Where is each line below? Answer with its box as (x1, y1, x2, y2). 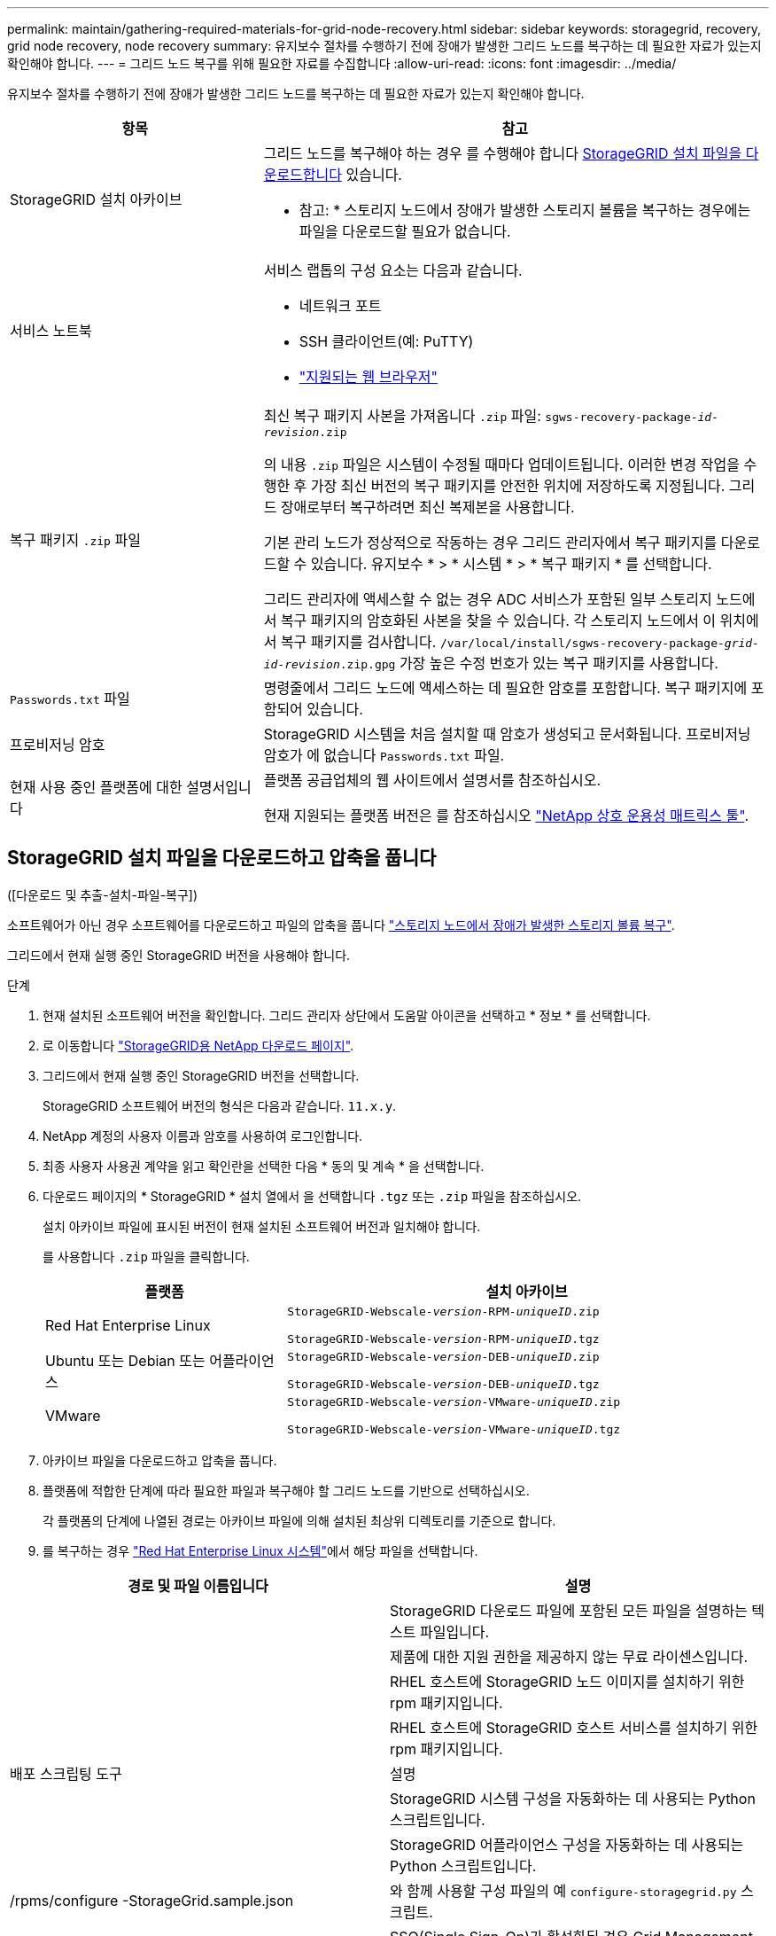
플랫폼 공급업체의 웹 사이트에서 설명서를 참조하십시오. (263, 771, 601, 789)
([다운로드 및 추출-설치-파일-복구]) (7, 886, 198, 902)
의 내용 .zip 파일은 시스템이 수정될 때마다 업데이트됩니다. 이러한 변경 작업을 (263, 456, 740, 473)
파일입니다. (419, 1622, 490, 1641)
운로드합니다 (263, 166, 342, 183)
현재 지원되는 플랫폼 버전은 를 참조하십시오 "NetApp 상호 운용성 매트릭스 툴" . (263, 807, 749, 824)
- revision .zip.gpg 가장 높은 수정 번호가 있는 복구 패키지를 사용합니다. (277, 654, 718, 672)
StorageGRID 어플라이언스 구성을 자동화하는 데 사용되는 (390, 1835, 744, 1854)
